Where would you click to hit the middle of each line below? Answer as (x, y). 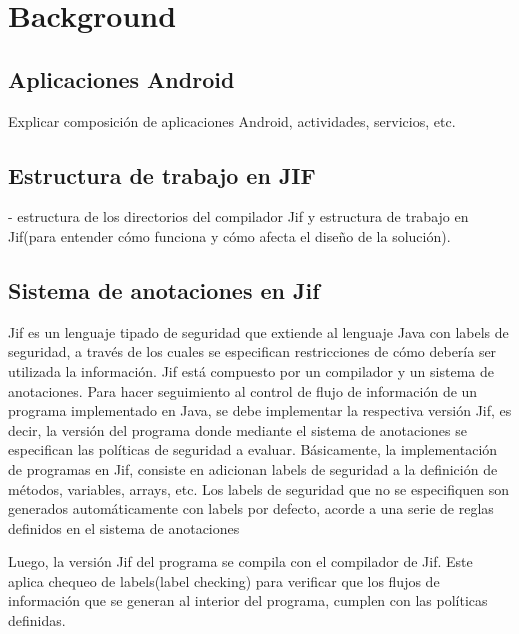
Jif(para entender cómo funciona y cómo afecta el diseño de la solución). (229, 235)
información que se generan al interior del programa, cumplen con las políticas (248, 600)
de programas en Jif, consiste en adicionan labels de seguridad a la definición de (253, 468)
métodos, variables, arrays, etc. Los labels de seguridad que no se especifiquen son (259, 488)
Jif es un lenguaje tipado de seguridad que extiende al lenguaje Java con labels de (258, 331)
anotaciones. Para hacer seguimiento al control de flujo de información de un (243, 390)
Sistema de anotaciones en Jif (164, 289)
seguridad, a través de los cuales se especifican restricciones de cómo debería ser (252, 351)
